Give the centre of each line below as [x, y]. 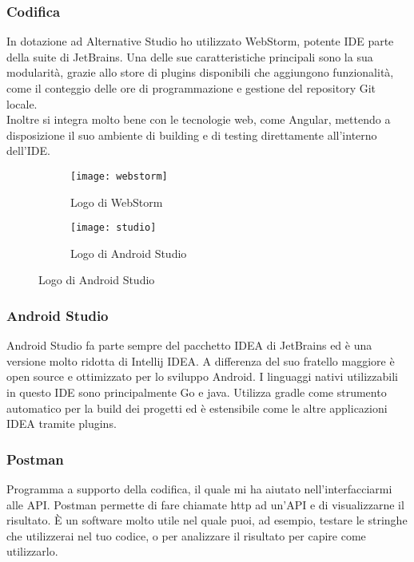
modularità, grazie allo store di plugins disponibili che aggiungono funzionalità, [200, 72]
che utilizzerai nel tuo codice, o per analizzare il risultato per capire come [186, 535]
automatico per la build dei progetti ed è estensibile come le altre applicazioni [197, 408]
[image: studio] [113, 228]
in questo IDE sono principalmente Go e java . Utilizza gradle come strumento [197, 392]
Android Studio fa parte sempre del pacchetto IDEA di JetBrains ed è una [189, 345]
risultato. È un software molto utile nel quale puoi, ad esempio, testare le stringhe [207, 520]
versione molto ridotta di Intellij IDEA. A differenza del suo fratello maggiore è [201, 360]
